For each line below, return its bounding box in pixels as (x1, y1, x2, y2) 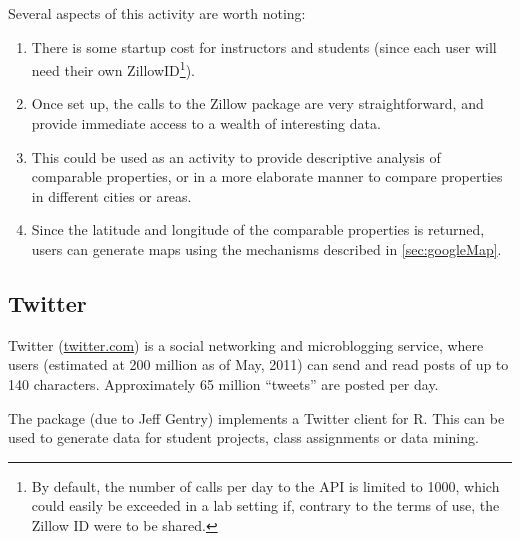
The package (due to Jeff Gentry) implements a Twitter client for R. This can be (8, 407, 505, 428)
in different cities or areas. (31, 185, 192, 206)
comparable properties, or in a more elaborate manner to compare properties (31, 166, 503, 187)
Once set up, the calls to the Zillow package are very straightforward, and (31, 93, 484, 114)
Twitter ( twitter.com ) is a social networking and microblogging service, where (8, 334, 484, 355)
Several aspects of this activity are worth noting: (8, 3, 306, 23)
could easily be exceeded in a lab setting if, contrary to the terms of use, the (31, 495, 500, 516)
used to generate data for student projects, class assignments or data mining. (8, 427, 479, 448)
